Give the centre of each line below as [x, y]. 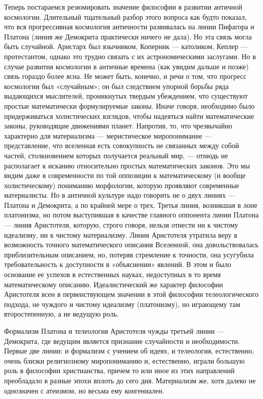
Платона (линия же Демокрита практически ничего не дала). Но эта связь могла [128, 36]
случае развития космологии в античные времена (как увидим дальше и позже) [126, 66]
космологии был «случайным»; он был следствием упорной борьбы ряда [117, 86]
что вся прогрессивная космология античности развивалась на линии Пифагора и [129, 27]
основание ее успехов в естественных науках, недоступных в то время [113, 274]
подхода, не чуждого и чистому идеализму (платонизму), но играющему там [122, 304]
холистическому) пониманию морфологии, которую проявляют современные [122, 185]
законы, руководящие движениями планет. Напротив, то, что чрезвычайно [118, 126]
